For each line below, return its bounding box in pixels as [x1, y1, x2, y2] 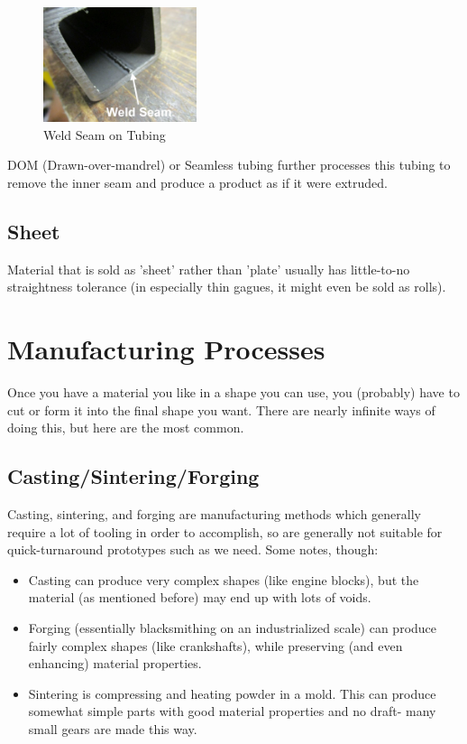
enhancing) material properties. [28, 654, 202, 673]
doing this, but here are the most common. [7, 418, 244, 437]
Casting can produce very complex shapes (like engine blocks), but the [28, 570, 419, 589]
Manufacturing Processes [7, 330, 325, 367]
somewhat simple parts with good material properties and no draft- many [28, 702, 436, 721]
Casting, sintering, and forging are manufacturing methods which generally [7, 505, 421, 524]
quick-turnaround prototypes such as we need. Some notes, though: [7, 540, 379, 559]
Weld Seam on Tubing [43, 125, 166, 144]
